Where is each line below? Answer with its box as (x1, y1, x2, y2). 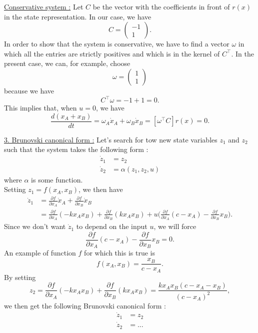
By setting (4, 271, 36, 282)
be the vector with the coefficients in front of (92, 1, 230, 11)
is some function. (31, 174, 83, 184)
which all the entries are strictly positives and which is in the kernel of (4, 48, 220, 58)
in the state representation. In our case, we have (4, 11, 151, 21)
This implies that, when (4, 102, 77, 113)
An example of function (4, 247, 76, 258)
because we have (4, 85, 54, 95)
